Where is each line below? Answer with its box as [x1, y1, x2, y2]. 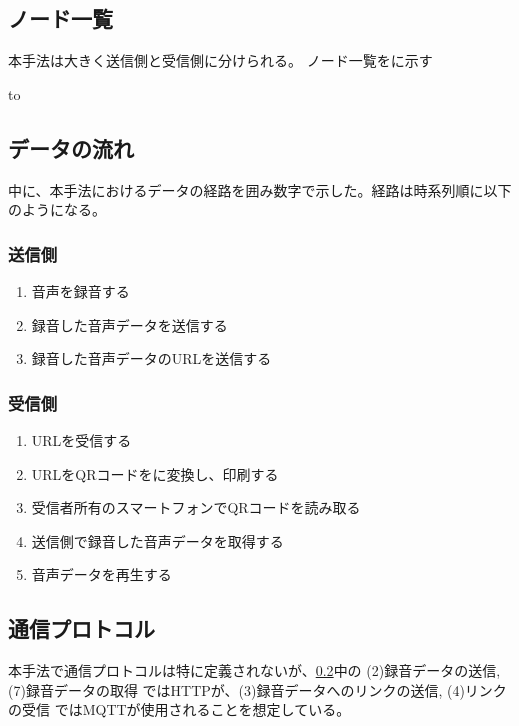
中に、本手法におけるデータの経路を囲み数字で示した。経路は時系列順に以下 [8, 179, 512, 200]
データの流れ [8, 132, 134, 163]
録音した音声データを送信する [31, 314, 228, 335]
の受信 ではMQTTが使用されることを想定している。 [8, 699, 351, 720]
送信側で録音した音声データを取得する [31, 530, 284, 551]
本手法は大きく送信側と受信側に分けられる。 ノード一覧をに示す [8, 50, 433, 71]
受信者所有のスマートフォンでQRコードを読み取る [31, 497, 361, 518]
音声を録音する [31, 281, 130, 301]
